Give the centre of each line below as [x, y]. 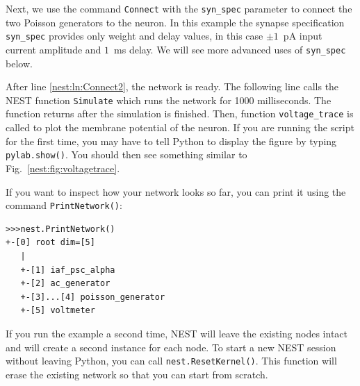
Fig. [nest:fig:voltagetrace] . [63, 168]
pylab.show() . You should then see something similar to [126, 154]
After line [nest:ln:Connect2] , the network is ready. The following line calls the [172, 86]
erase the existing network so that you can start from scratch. [137, 374]
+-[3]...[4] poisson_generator [93, 297]
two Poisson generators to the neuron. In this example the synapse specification [175, 22]
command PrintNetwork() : [64, 205]
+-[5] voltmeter [58, 311]
